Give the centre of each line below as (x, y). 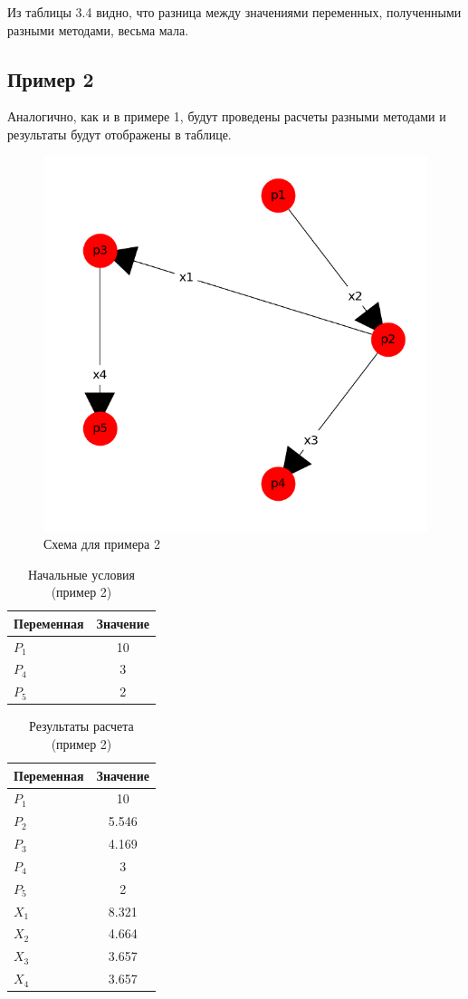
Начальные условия (81, 574)
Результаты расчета (81, 726)
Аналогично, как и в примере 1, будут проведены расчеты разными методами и (227, 116)
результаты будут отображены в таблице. (119, 134)
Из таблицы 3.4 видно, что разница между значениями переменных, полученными (234, 12)
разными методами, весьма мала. (98, 29)
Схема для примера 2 (102, 543)
